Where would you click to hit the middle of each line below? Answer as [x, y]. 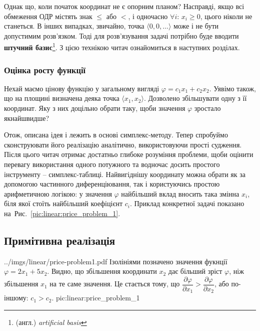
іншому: [16, 298]
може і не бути [196, 26]
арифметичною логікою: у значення [58, 193]
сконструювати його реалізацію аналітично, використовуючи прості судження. [123, 144]
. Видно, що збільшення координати [102, 271]
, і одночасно [148, 16]
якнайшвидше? [27, 118]
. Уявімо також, [232, 88]
